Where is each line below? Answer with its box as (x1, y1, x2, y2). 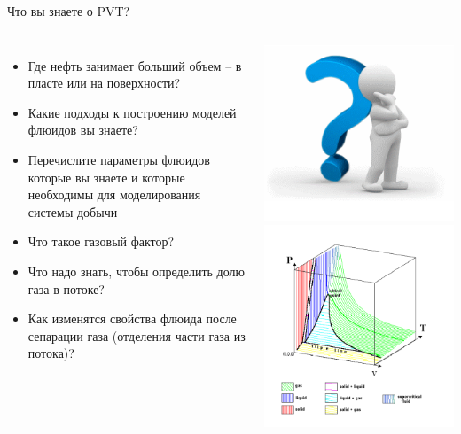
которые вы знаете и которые (27, 167, 185, 186)
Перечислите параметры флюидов (27, 150, 210, 168)
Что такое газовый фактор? (27, 232, 175, 251)
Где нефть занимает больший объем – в (27, 56, 242, 74)
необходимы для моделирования (27, 185, 201, 204)
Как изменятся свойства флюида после (27, 309, 237, 328)
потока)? (27, 344, 74, 362)
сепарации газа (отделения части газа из (27, 326, 246, 345)
